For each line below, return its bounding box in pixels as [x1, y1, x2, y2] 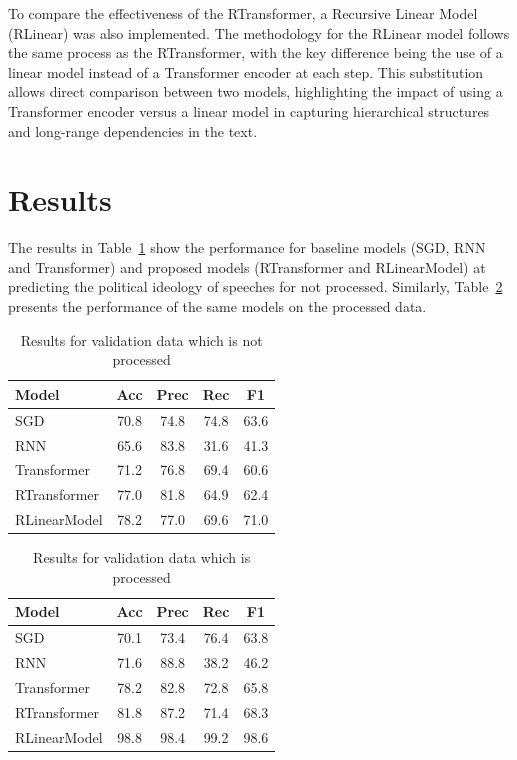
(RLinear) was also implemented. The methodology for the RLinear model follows [8, 22, 510, 43]
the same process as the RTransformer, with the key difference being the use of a [8, 42, 503, 63]
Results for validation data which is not [20, 329, 263, 350]
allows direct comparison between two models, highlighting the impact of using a [8, 81, 503, 102]
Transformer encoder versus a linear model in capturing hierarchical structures [8, 100, 490, 121]
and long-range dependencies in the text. [8, 120, 258, 141]
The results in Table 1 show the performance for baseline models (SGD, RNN [8, 237, 486, 258]
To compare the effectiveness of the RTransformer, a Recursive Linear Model [8, 3, 478, 23]
